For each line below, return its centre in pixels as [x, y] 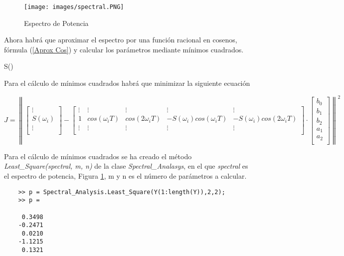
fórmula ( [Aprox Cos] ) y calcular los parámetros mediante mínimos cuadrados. [124, 49]
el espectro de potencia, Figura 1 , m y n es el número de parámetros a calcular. [125, 175]
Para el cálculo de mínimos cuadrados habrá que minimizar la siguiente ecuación [127, 83]
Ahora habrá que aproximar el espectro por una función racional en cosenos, [121, 40]
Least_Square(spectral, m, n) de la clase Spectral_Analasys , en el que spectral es [126, 166]
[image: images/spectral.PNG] [74, 7]
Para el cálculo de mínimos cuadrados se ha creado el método [98, 156]
